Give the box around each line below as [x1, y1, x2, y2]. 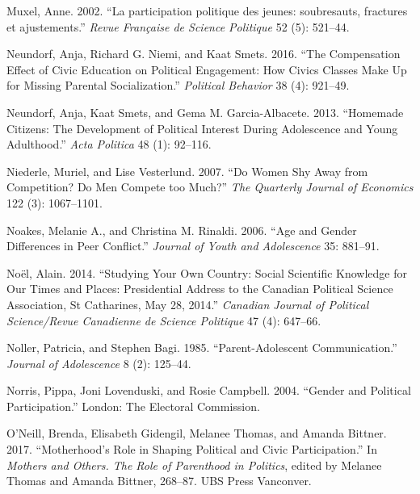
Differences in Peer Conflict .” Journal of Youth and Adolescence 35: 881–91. [6, 237, 380, 254]
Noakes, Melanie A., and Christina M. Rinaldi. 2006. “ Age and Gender [6, 221, 357, 238]
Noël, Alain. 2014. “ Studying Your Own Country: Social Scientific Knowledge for [6, 264, 408, 281]
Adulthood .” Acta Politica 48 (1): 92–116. [6, 136, 212, 153]
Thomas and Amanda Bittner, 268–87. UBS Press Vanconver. [6, 472, 312, 489]
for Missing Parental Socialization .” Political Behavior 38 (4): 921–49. [6, 77, 350, 94]
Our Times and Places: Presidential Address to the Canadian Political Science [6, 280, 393, 297]
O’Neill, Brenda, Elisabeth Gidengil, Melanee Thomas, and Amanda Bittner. [6, 425, 387, 442]
